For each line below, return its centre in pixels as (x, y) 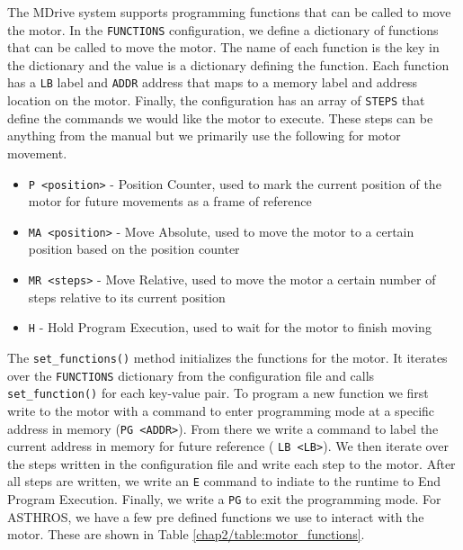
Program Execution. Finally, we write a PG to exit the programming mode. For (224, 499)
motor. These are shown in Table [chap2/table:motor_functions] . (186, 534)
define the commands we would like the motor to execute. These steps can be (220, 117)
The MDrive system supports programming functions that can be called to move (229, 12)
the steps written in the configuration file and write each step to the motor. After (231, 463)
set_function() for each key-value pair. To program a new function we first (218, 393)
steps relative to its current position (127, 297)
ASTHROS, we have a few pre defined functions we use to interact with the (216, 516)
